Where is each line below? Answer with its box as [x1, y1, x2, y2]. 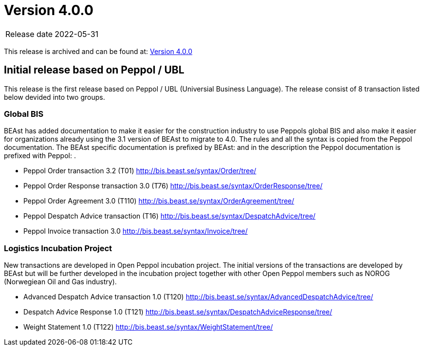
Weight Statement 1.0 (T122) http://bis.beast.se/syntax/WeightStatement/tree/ [23, 323, 273, 332]
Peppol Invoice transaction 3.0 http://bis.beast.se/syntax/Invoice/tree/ [23, 227, 248, 236]
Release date [5, 29, 53, 39]
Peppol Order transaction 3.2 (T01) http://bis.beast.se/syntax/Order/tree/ [23, 166, 257, 175]
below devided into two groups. [4, 92, 105, 101]
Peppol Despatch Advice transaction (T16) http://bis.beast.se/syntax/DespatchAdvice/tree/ [23, 212, 316, 221]
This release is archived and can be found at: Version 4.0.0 [4, 47, 192, 55]
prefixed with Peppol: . [4, 151, 76, 160]
